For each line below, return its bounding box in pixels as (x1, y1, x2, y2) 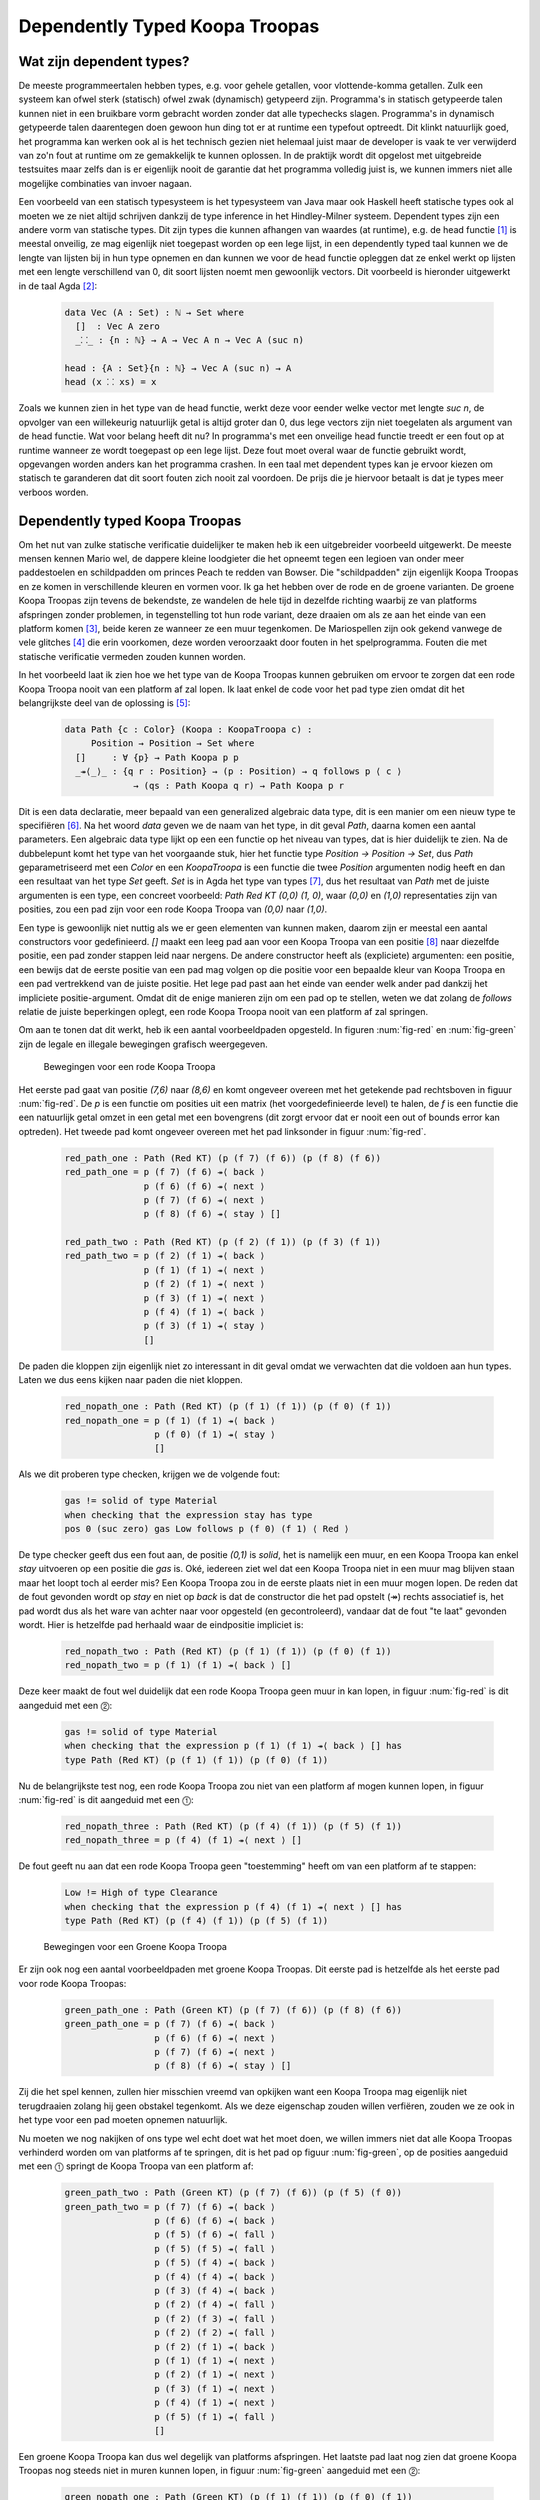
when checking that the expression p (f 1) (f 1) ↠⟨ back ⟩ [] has (64, 1740, 403, 1752)
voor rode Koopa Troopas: (18, 1977, 127, 1989)
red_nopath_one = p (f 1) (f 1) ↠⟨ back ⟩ (64, 1415, 276, 1426)
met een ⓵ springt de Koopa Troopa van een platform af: (18, 2160, 254, 2172)
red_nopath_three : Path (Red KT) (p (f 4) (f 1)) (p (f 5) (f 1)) (64, 1820, 403, 1832)
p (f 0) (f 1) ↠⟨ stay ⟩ (153, 1428, 276, 1440)
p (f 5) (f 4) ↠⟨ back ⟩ (153, 2257, 276, 2269)
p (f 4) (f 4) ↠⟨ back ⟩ (153, 2271, 276, 2282)
